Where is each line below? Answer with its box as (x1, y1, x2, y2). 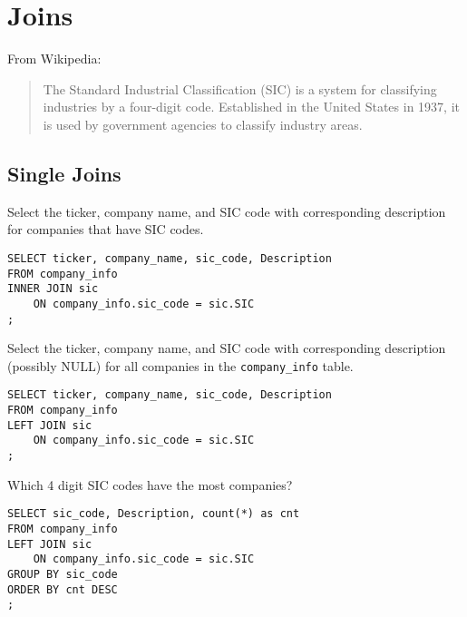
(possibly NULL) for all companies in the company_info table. (7, 356, 354, 375)
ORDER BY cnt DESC (7, 583, 118, 596)
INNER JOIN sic (7, 282, 99, 296)
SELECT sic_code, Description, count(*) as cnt (7, 507, 300, 521)
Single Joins (7, 159, 122, 187)
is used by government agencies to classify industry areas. (43, 114, 363, 133)
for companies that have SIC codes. (7, 220, 204, 239)
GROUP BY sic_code (7, 567, 118, 581)
